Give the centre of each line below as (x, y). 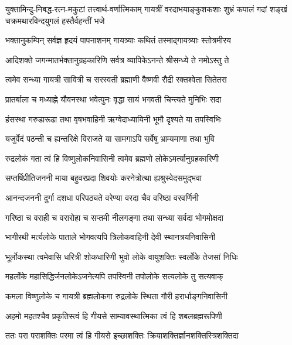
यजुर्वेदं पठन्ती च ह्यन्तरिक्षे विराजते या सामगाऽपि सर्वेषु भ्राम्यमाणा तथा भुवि (110, 139)
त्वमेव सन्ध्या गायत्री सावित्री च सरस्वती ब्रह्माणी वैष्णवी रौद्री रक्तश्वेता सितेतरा (116, 79)
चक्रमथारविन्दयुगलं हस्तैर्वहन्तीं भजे (55, 20)
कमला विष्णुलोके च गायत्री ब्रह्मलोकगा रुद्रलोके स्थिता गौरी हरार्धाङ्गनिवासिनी (117, 296)
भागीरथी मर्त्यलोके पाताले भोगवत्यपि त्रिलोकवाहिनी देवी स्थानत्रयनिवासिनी (111, 237)
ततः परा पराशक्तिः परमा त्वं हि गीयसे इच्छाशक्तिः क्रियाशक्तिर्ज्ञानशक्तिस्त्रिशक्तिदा (122, 335)
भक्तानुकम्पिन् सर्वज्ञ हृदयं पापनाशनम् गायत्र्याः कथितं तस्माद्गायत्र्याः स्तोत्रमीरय (118, 40)
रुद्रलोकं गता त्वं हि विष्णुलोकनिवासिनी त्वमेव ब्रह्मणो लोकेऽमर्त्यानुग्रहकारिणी (112, 158)
